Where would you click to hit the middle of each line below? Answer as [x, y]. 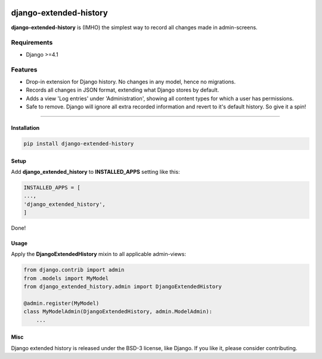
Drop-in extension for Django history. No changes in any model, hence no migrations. [131, 82]
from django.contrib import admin [74, 270]
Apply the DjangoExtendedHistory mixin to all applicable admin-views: [98, 254]
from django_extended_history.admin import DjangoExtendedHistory [123, 287]
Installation [25, 127]
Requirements [32, 43]
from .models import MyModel [66, 278]
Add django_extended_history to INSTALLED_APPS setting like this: [95, 171]
